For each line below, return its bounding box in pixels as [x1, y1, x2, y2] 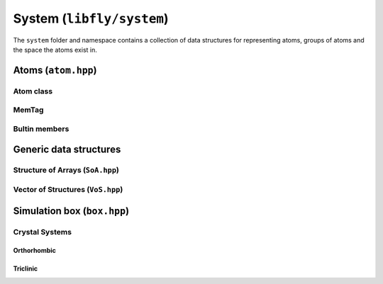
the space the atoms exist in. [13, 45, 97, 54]
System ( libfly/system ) [13, 11, 169, 26]
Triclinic [13, 264, 38, 273]
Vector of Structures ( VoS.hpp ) [13, 184, 123, 194]
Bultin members [13, 124, 70, 134]
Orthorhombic [13, 246, 57, 255]
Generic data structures [13, 144, 121, 156]
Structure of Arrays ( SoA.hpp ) [13, 165, 120, 175]
